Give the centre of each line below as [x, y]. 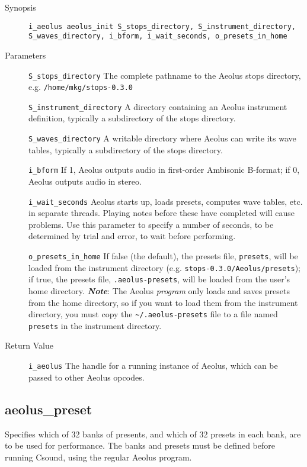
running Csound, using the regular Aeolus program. [98, 457]
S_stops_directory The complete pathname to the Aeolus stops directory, [165, 75]
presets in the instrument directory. [95, 325]
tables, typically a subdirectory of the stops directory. [126, 149]
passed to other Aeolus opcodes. [87, 377]
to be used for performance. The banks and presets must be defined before [140, 445]
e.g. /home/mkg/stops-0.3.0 [81, 87]
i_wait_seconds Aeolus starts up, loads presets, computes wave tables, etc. [166, 201]
